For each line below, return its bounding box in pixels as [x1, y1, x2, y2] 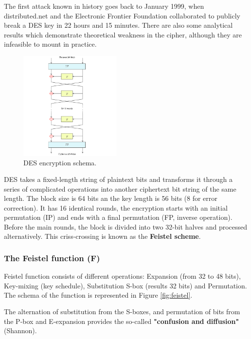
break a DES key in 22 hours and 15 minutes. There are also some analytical [4, 20, 233, 30]
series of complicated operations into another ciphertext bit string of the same [4, 183, 236, 194]
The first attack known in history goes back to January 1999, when [4, 1, 204, 11]
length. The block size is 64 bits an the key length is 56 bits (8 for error [4, 193, 217, 203]
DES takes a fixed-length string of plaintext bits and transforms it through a [4, 174, 233, 184]
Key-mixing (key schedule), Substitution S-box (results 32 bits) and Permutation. [4, 280, 247, 290]
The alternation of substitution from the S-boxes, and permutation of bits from [4, 306, 240, 317]
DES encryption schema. [23, 158, 97, 168]
